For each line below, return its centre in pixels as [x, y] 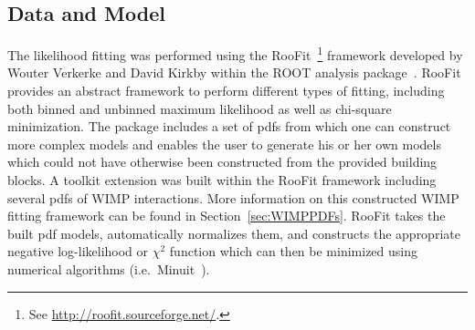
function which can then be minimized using [293, 251]
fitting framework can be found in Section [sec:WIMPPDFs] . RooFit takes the [227, 216]
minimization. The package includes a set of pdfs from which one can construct [229, 126]
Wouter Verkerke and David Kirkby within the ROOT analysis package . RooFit [234, 72]
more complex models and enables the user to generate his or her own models [224, 144]
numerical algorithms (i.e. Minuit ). [109, 268]
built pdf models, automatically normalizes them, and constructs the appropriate [234, 233]
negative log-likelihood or [78, 251]
